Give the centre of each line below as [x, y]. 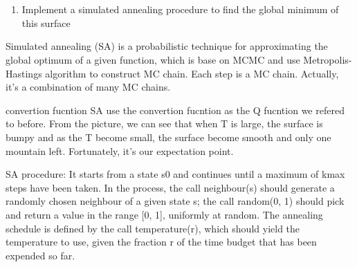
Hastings [24, 73]
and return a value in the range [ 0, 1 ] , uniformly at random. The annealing [164, 214]
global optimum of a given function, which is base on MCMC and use [153, 59]
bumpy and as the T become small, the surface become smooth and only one [168, 137]
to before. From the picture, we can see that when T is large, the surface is [164, 123]
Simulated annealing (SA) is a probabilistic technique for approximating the [167, 46]
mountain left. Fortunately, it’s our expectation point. [120, 150]
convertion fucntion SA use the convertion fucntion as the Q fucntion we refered [175, 110]
